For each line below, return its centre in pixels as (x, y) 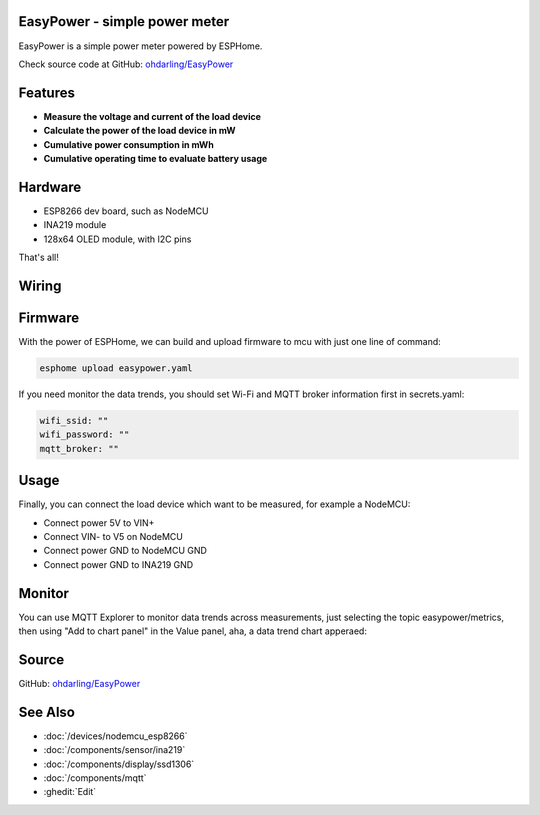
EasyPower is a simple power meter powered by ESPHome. (140, 46)
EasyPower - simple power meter (124, 21)
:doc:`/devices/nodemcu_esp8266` (115, 736)
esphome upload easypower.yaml (116, 368)
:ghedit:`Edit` (70, 792)
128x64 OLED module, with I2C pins (117, 239)
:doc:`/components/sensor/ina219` (114, 750)
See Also (46, 711)
